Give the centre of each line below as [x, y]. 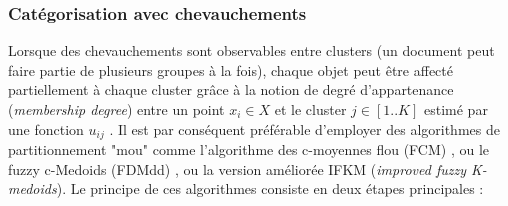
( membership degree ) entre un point [116, 109]
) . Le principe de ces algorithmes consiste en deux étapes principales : [270, 188]
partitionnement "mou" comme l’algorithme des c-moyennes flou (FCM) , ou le [249, 149]
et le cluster [310, 109]
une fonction [46, 128]
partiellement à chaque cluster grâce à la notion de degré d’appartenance [231, 89]
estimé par [455, 109]
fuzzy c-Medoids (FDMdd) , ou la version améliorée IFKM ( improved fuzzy [237, 168]
